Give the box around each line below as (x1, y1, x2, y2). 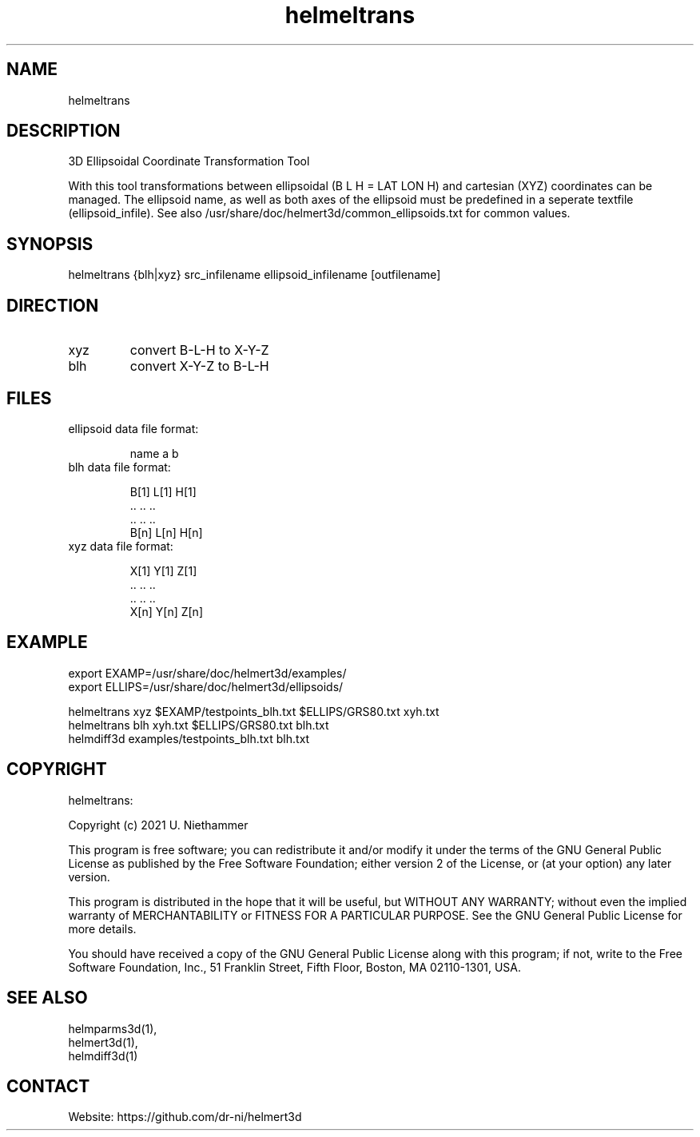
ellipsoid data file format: (68, 421, 199, 435)
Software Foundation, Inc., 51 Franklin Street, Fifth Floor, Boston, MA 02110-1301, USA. (68, 960, 521, 974)
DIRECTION (6, 295, 99, 316)
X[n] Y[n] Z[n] (129, 604, 203, 618)
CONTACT (6, 1075, 90, 1096)
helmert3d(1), (68, 1035, 138, 1049)
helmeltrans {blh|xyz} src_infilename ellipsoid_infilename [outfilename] (68, 268, 441, 282)
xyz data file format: (68, 539, 173, 553)
